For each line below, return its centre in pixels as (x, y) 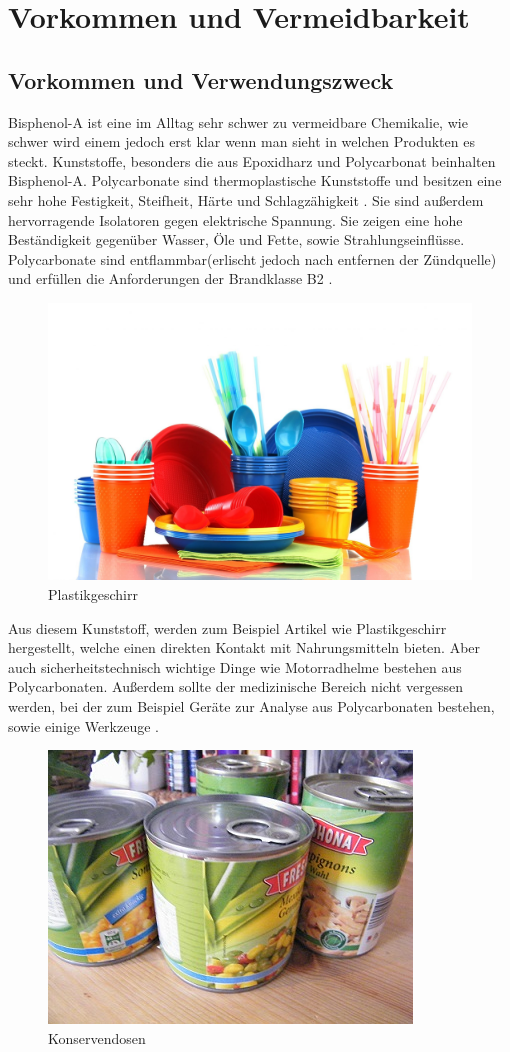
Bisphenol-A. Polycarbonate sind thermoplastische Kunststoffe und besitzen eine (255, 180)
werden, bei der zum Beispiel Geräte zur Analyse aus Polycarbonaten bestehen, (251, 705)
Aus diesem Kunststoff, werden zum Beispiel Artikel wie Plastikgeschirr (227, 627)
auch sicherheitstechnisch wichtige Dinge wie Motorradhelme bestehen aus (235, 666)
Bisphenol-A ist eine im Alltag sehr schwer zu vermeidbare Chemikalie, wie (238, 121)
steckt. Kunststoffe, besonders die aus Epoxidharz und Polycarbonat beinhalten (252, 160)
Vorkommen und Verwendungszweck (201, 79)
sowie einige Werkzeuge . (83, 725)
